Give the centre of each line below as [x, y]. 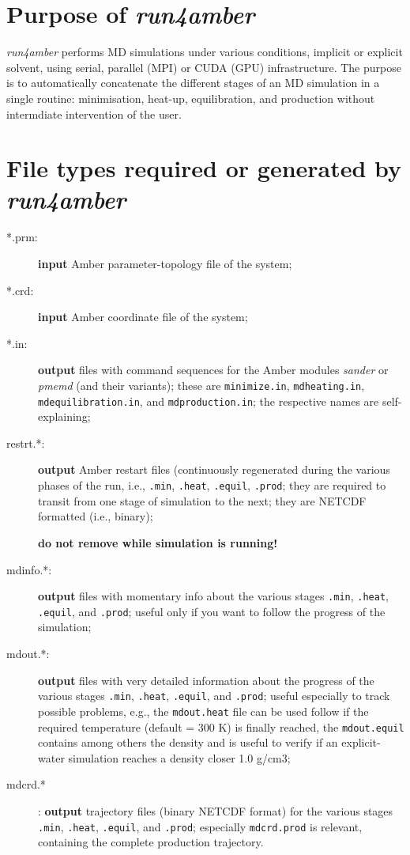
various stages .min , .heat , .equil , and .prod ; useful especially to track [214, 696]
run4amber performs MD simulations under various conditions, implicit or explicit [205, 52]
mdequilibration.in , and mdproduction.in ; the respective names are [209, 401]
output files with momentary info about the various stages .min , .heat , [213, 596]
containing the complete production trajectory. [151, 842]
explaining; [64, 416]
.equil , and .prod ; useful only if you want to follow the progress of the [212, 611]
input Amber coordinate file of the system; [143, 317]
